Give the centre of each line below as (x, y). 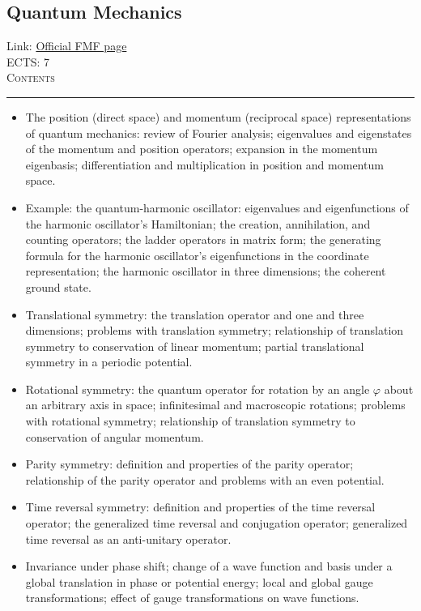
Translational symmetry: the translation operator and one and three (195, 314)
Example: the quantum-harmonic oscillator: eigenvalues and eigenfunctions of (217, 207)
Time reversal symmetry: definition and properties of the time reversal (200, 507)
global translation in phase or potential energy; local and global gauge (199, 581)
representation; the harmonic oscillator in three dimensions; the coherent (206, 271)
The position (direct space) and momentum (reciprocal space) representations (218, 116)
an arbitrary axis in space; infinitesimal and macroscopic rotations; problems (215, 405)
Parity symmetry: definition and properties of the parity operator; (189, 464)
